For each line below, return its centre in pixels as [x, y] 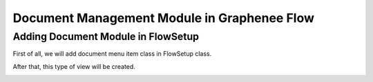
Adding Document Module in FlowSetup [106, 37]
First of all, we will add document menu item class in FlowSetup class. [112, 54]
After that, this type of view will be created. [74, 66]
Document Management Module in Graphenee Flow [163, 18]
